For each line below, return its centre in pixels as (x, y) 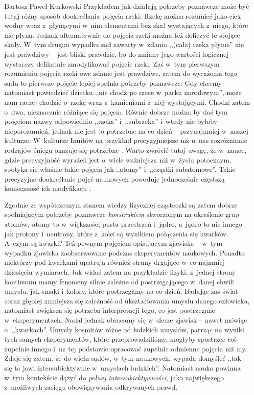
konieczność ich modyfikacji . (48, 188)
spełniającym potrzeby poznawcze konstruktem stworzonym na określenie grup (122, 214)
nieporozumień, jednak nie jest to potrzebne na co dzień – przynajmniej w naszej (127, 130)
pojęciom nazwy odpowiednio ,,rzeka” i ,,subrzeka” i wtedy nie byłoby (111, 121)
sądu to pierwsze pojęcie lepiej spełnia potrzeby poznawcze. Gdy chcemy (113, 82)
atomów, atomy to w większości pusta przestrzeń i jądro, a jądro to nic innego (123, 224)
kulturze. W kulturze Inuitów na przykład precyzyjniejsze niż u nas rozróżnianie (126, 140)
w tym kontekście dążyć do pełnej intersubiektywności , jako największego (114, 377)
